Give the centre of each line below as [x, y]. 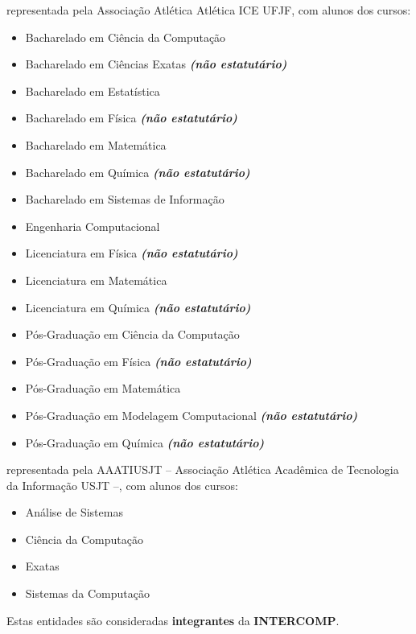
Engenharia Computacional [93, 226]
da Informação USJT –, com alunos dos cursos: [122, 485]
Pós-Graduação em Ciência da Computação [132, 334]
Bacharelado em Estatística [93, 91]
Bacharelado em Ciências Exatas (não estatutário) [156, 64]
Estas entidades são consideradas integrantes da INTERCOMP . [173, 620]
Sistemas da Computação [87, 593]
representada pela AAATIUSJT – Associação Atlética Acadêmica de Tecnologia [203, 469]
